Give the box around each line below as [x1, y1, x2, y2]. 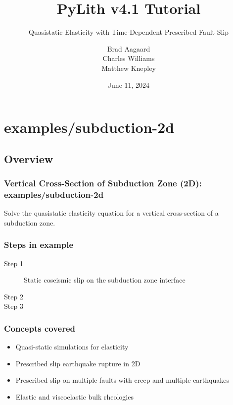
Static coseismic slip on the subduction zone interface [24, 275, 186, 285]
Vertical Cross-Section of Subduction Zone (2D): [4, 176, 202, 189]
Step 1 [4, 258, 23, 268]
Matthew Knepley [101, 62, 156, 73]
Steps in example [4, 238, 74, 251]
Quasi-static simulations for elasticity [15, 342, 129, 352]
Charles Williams [102, 53, 155, 63]
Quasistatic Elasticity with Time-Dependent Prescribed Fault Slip [28, 27, 229, 37]
